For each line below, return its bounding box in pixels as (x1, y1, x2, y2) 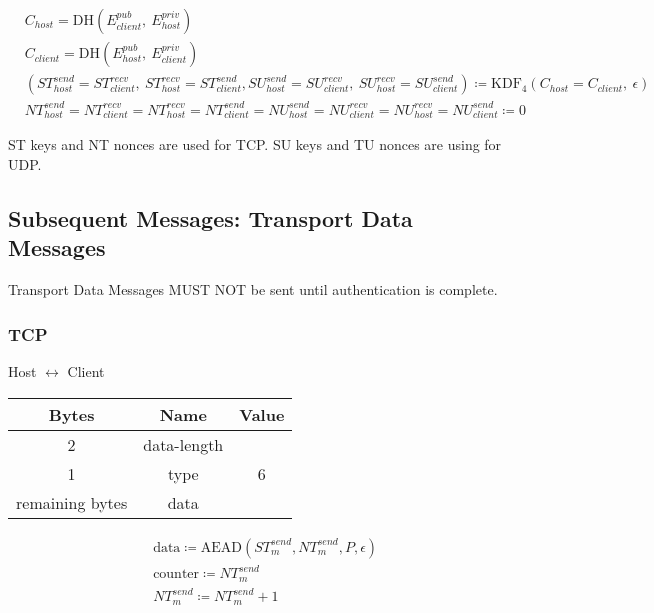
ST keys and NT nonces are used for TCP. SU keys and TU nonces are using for (8, 134, 502, 155)
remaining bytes (16, 490, 128, 514)
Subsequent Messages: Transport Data (8, 202, 413, 233)
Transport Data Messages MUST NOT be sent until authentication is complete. (8, 279, 498, 300)
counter (153, 567, 200, 582)
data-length (143, 432, 224, 456)
